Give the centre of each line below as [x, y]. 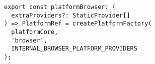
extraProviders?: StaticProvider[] [71, 15]
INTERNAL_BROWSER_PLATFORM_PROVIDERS [74, 49]
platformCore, [35, 32]
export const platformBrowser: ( [60, 7]
